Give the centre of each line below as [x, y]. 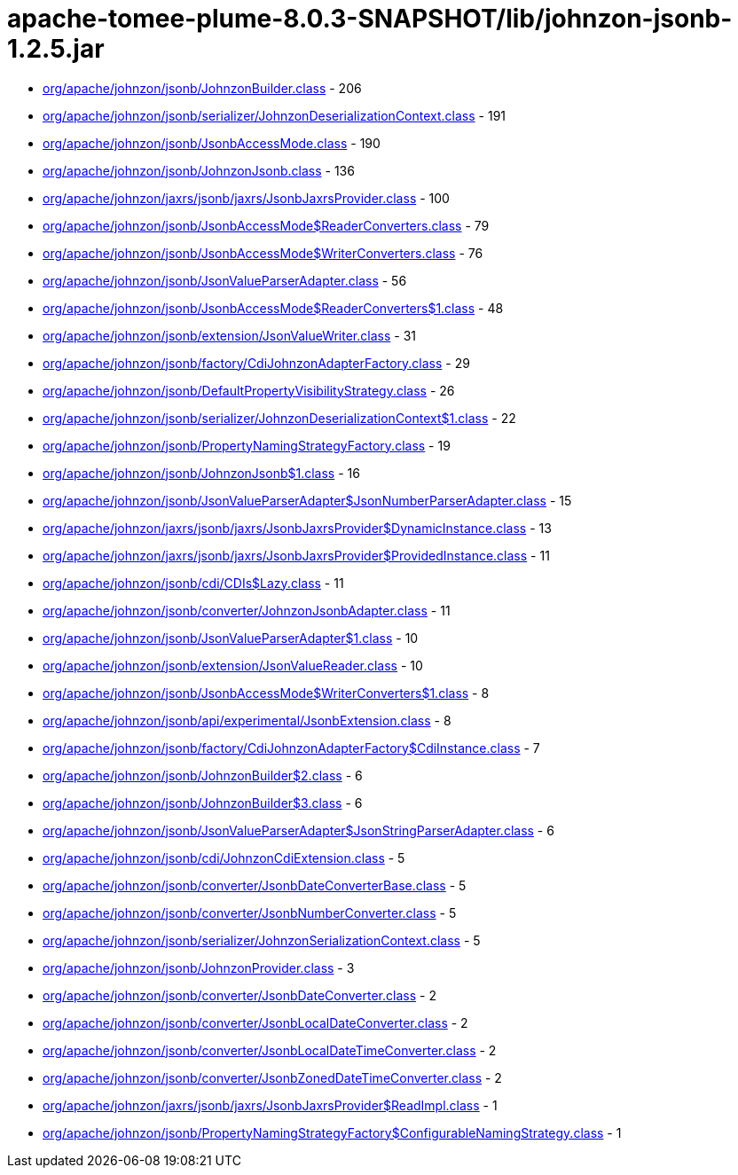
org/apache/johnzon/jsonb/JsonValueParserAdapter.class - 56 [225, 280]
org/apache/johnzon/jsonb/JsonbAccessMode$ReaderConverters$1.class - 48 [273, 308]
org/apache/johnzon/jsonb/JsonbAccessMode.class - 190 [212, 143]
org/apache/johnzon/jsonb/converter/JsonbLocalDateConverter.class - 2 [255, 1022]
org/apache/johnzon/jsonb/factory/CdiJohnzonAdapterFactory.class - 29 [256, 363]
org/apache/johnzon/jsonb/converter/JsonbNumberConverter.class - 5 [250, 913]
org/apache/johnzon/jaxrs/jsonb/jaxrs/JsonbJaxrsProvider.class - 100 [246, 198]
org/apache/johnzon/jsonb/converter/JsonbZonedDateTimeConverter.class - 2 [272, 1077]
